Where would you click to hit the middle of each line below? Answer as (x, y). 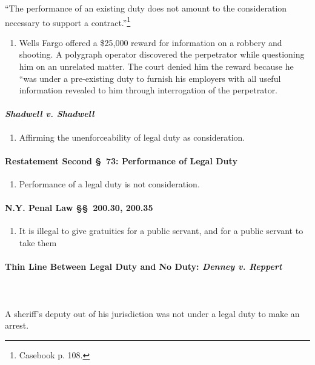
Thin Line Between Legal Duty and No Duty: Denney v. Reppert (144, 266)
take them (38, 242)
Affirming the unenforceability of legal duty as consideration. (132, 137)
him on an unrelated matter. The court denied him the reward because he (156, 66)
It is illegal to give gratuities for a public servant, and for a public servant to (161, 231)
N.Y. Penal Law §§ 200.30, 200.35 (79, 208)
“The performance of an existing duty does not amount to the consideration (146, 8)
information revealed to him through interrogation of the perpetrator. (148, 90)
